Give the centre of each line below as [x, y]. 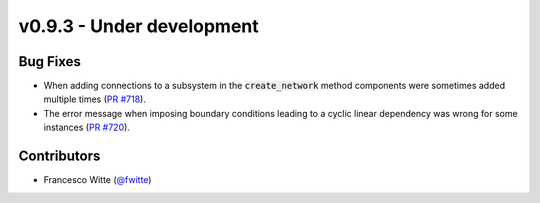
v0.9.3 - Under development [138, 26]
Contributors [59, 156]
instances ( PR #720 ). [86, 127]
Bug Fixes [50, 61]
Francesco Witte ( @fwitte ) [97, 180]
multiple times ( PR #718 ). [95, 99]
